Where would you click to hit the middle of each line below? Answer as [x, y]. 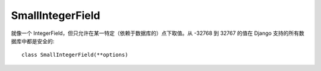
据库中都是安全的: [33, 41]
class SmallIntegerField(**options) [75, 55]
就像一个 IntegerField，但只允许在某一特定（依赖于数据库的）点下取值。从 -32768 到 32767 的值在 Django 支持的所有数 [158, 33]
